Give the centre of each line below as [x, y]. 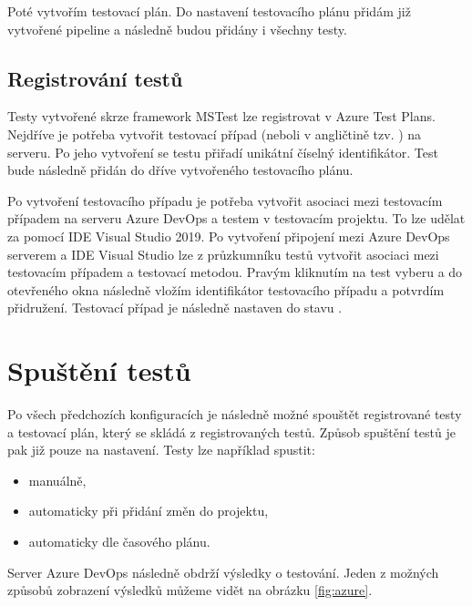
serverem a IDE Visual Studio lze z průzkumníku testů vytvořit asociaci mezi [223, 254]
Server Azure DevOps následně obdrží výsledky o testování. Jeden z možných [223, 572]
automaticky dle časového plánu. [119, 542]
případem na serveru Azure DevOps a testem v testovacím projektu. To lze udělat [236, 218]
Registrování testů [95, 78]
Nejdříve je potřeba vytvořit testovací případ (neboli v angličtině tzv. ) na [215, 134]
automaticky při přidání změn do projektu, [149, 511]
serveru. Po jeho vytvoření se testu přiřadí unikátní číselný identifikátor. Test [223, 152]
